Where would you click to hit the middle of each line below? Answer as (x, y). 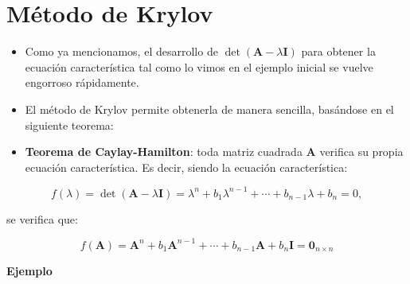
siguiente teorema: (69, 124)
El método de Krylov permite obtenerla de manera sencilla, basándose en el (209, 109)
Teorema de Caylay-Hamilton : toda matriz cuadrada (164, 152)
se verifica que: (42, 218)
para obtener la (338, 51)
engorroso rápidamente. (82, 82)
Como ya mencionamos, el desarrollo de (121, 51)
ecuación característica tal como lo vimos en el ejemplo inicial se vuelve (199, 66)
